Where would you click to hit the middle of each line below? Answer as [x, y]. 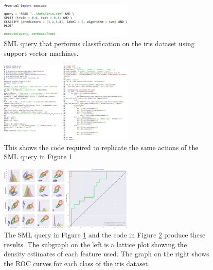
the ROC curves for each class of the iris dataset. [77, 263]
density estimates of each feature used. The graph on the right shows [106, 254]
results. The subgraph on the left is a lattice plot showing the [96, 244]
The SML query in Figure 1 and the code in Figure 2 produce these [105, 235]
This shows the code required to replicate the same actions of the [101, 147]
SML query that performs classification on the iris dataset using [99, 43]
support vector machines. [41, 53]
